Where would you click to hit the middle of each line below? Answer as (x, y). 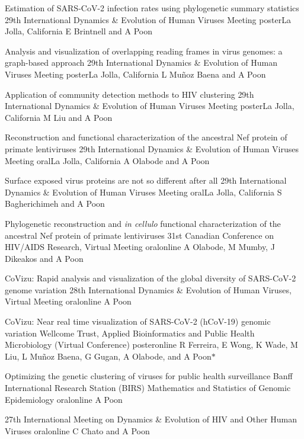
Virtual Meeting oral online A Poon (68, 301)
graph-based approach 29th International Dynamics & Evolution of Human (141, 63)
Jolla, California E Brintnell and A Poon (79, 31)
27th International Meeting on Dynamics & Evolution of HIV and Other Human (151, 419)
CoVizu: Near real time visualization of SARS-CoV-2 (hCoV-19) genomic (138, 321)
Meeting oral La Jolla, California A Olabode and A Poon (107, 160)
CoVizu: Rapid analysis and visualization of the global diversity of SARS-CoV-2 (151, 278)
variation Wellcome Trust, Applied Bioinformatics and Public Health (130, 333)
